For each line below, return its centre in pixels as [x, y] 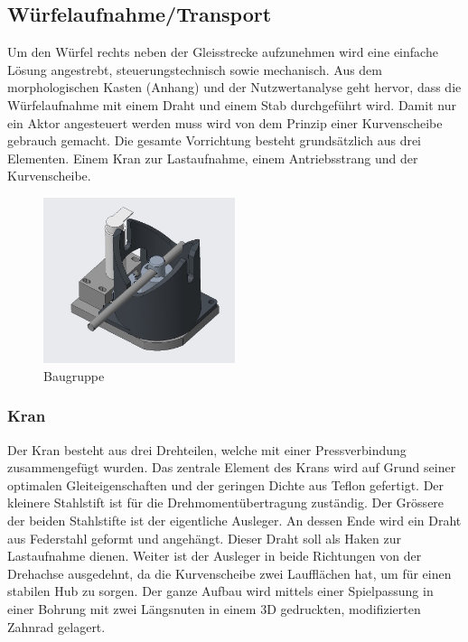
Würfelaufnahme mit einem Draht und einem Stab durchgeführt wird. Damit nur [232, 104]
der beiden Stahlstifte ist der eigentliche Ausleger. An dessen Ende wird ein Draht [234, 521]
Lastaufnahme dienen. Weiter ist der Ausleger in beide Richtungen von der [215, 556]
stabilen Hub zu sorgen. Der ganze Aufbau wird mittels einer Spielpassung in [220, 591]
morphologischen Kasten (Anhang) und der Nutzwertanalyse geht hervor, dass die [234, 87]
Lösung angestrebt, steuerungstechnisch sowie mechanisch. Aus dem [195, 69]
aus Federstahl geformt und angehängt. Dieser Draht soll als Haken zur [204, 538]
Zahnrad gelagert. [56, 626]
